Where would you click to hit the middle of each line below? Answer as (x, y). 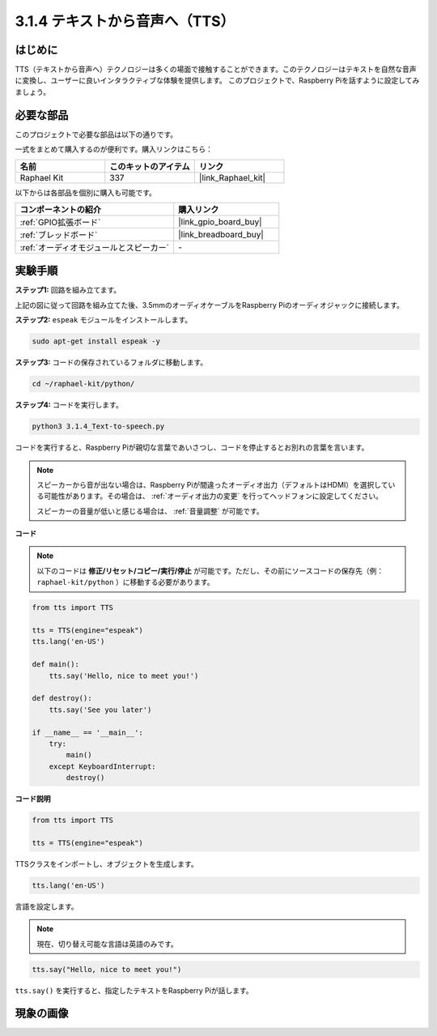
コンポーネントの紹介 (60, 209)
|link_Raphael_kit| (232, 177)
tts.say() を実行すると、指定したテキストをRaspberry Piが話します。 (134, 990)
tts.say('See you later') (100, 710)
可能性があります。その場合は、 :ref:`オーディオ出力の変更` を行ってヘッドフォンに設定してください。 (213, 496)
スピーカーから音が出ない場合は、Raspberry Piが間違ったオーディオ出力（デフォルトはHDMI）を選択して (212, 484)
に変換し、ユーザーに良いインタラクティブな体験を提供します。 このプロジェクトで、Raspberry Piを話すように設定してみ (217, 80)
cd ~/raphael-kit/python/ (83, 384)
